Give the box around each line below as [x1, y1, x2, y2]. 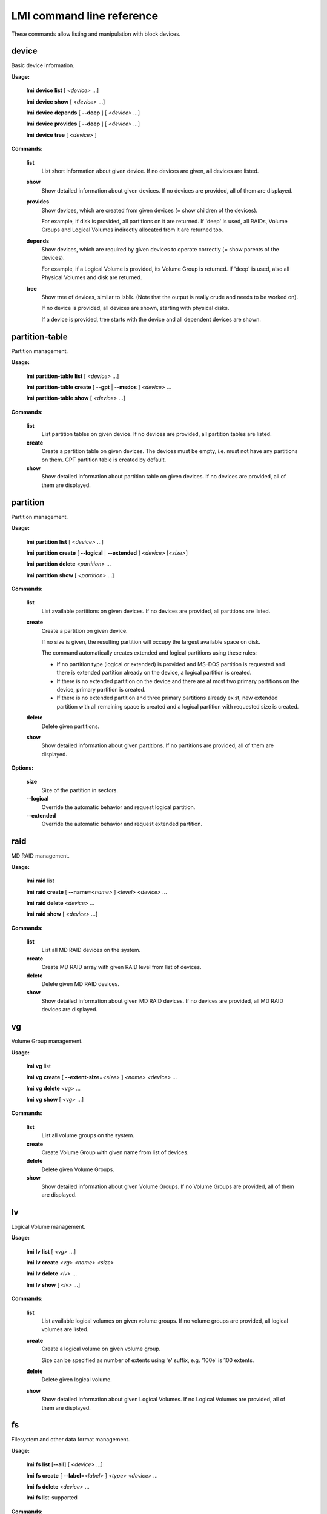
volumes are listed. [41, 1326, 89, 1333]
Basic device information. [11, 62, 75, 69]
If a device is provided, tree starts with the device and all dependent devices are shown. [41, 316, 262, 323]
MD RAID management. [11, 852, 70, 859]
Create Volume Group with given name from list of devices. [41, 1149, 189, 1156]
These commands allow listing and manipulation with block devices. [11, 30, 181, 38]
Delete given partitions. [41, 722, 100, 730]
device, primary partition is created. [56, 686, 146, 693]
